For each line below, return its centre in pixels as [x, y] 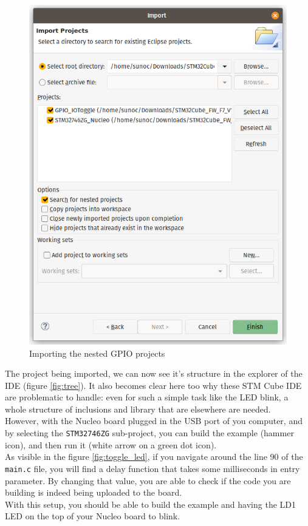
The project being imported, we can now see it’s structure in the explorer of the [154, 373]
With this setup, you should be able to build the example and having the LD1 [150, 504]
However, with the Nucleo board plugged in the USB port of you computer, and [154, 421]
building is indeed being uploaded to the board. [94, 492]
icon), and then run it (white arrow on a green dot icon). [111, 444]
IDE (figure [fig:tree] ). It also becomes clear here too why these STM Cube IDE [153, 385]
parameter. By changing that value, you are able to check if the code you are [148, 480]
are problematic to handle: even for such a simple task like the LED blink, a [147, 397]
